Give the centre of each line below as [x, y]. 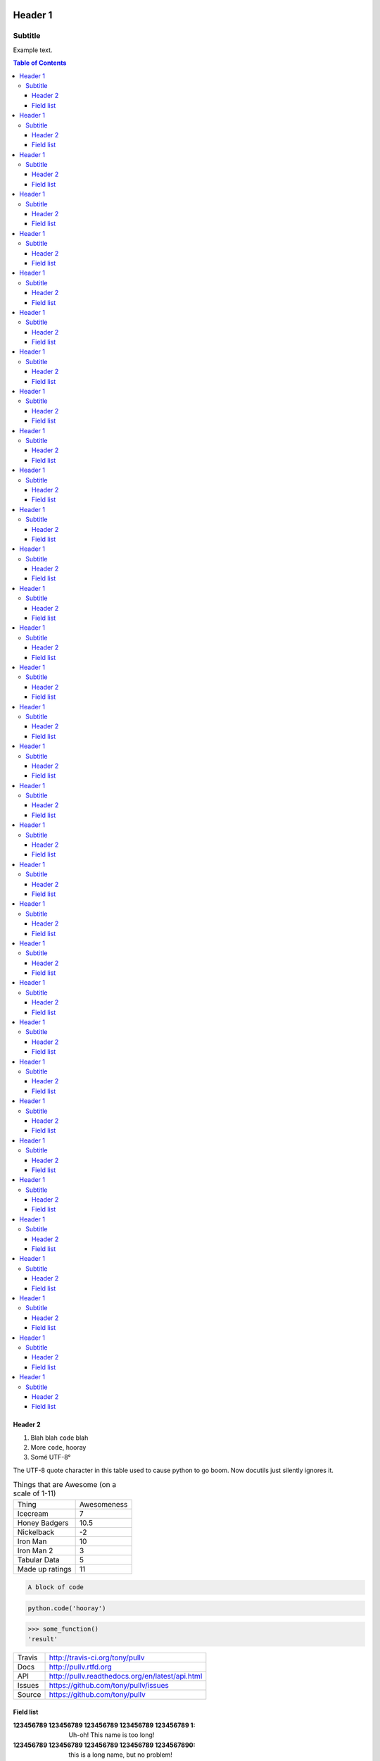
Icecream [33, 1513]
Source [29, 1694]
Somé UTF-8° [51, 1457]
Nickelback [36, 1532]
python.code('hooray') [67, 1608]
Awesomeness [103, 1504]
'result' [43, 1639]
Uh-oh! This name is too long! [112, 1735]
